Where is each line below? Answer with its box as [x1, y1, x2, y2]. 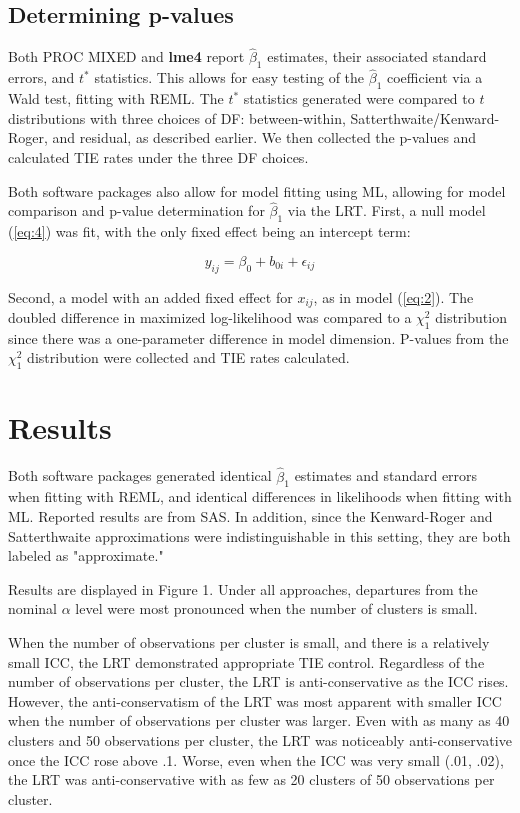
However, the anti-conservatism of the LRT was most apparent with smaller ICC [8, 690, 502, 711]
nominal [8, 598, 58, 619]
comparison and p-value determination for [8, 200, 265, 221]
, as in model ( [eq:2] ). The [313, 286, 474, 307]
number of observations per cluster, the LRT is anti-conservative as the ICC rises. [8, 671, 509, 692]
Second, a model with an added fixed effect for [8, 286, 293, 307]
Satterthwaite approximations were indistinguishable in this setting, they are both [8, 525, 511, 546]
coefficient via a [387, 67, 483, 88]
